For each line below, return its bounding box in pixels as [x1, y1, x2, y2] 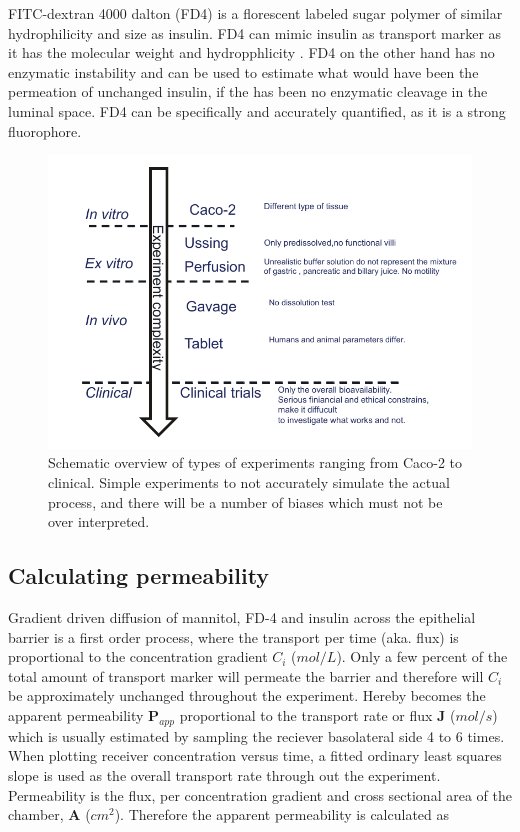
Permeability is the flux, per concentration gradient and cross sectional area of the [8, 784, 512, 805]
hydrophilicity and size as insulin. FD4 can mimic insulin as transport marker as [8, 22, 502, 43]
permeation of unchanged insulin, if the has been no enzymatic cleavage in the [8, 81, 488, 102]
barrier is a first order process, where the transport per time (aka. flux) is [8, 626, 459, 647]
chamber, [8, 804, 64, 825]
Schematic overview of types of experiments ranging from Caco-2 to [48, 452, 463, 473]
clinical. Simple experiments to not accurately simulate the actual [48, 472, 450, 493]
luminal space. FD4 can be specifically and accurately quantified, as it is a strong [8, 100, 506, 121]
